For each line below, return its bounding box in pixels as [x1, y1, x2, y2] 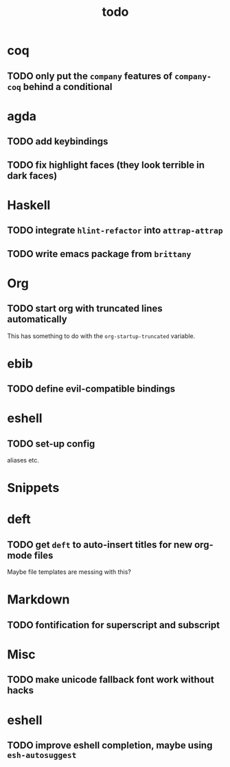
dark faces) [7, 170, 58, 181]
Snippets [7, 480, 60, 496]
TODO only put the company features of [7, 70, 173, 82]
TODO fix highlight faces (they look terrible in [7, 159, 205, 170]
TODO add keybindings [7, 135, 108, 148]
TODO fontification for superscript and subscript [7, 619, 220, 631]
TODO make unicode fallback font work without [7, 674, 214, 686]
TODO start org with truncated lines [7, 303, 163, 315]
